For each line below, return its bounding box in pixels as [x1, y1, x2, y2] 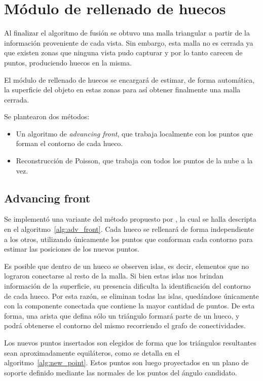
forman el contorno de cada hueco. [16, 138, 123, 149]
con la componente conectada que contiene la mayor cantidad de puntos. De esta [4, 300, 255, 311]
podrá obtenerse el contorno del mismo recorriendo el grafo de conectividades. [4, 320, 246, 331]
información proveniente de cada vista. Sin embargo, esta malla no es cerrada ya [4, 37, 253, 48]
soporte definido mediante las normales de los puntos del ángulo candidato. [4, 367, 237, 377]
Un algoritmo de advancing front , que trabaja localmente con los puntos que [16, 128, 253, 138]
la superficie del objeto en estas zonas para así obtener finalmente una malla [4, 84, 241, 95]
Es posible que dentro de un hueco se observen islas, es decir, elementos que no [4, 260, 249, 271]
